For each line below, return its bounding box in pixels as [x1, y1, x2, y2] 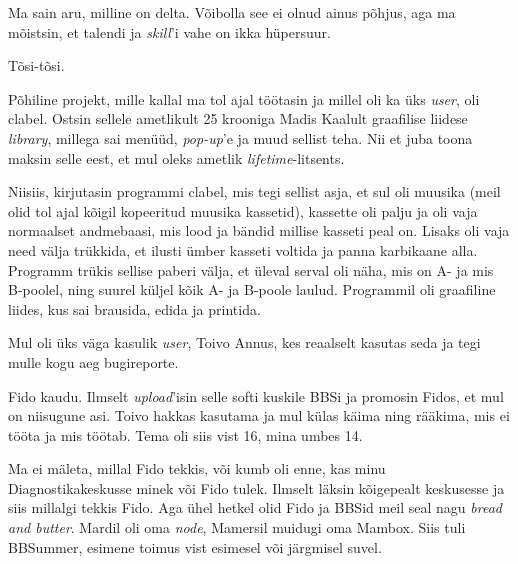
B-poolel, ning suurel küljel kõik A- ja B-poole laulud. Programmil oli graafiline [8, 279, 496, 300]
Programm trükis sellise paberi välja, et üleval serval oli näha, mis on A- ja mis [8, 259, 494, 280]
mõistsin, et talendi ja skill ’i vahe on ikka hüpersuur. [8, 21, 331, 42]
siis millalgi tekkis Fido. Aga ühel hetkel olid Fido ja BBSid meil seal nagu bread [8, 497, 502, 518]
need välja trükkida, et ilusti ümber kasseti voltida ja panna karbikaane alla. [8, 239, 478, 260]
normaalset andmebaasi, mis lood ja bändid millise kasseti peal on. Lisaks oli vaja [8, 220, 510, 241]
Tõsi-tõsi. [8, 55, 65, 76]
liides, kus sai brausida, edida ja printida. [8, 298, 261, 319]
